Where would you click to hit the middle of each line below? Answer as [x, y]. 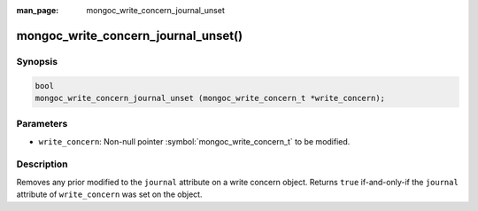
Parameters [42, 124]
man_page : [38, 10]
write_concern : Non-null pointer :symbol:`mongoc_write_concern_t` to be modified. [194, 141]
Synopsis [37, 61]
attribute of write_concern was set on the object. [109, 194]
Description [42, 164]
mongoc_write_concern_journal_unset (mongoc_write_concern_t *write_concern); [210, 98]
